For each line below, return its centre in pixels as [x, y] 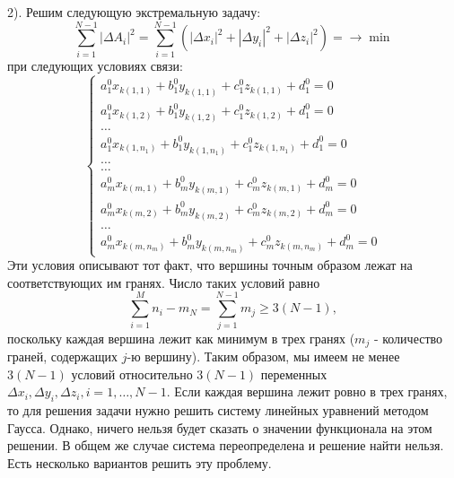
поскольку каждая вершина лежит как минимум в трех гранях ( [181, 338]
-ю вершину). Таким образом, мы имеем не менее [263, 356]
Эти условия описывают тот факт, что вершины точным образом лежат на [210, 265]
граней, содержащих [63, 356]
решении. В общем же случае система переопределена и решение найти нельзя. [226, 445]
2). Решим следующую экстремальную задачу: [134, 12]
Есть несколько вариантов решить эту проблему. [140, 462]
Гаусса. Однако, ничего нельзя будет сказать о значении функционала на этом [220, 427]
